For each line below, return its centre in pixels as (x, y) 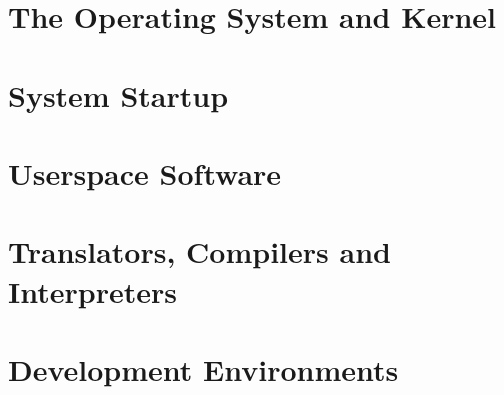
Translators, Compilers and (199, 251)
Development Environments (203, 368)
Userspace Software (145, 172)
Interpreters (92, 290)
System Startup (118, 94)
